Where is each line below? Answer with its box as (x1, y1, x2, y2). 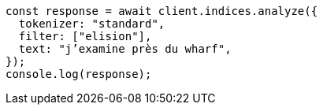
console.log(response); (6, 68, 152, 80)
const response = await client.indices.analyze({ (6, 5, 318, 17)
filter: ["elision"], (18, 30, 152, 43)
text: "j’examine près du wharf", (18, 43, 232, 55)
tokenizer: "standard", (18, 17, 165, 30)
